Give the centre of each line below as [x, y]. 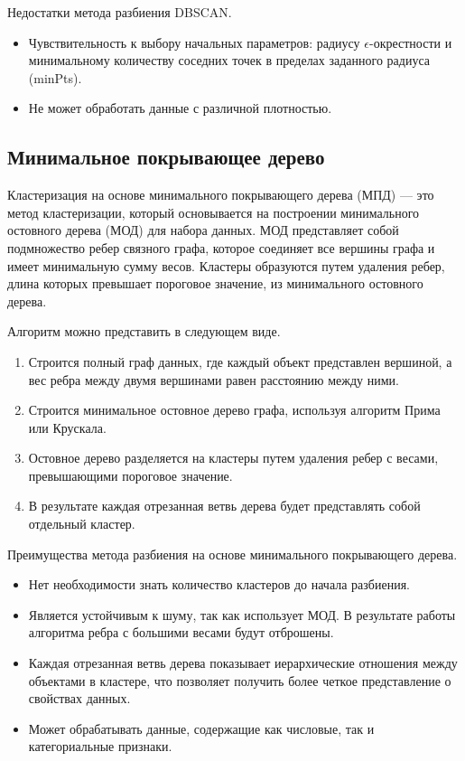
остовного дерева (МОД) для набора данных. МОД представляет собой [203, 230]
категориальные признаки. [100, 746]
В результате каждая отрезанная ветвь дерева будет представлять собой [224, 506]
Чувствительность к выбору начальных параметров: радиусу [194, 42]
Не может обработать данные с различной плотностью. [180, 108]
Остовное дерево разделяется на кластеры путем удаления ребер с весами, [233, 458]
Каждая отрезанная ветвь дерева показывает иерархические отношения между [243, 663]
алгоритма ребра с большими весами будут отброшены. [181, 632]
